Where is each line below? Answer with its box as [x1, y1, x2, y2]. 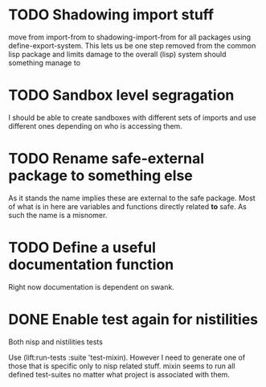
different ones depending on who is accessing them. [8, 121, 182, 130]
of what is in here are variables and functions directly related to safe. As [8, 201, 247, 211]
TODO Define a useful [8, 239, 157, 257]
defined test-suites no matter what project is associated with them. [8, 369, 231, 379]
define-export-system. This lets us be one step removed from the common [8, 40, 256, 50]
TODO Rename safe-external [8, 150, 205, 168]
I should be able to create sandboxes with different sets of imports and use [8, 113, 256, 122]
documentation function [8, 256, 174, 274]
